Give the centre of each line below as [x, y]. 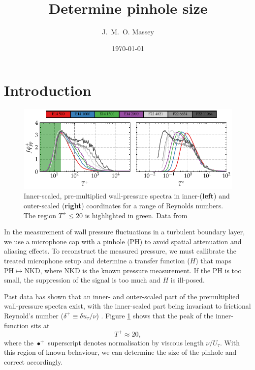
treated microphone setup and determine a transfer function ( [97, 260]
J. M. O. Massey [128, 32]
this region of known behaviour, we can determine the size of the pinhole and [120, 352]
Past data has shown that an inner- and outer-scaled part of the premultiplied [122, 296]
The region [40, 215]
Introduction [48, 90]
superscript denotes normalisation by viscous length [126, 342]
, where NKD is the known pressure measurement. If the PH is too [141, 270]
